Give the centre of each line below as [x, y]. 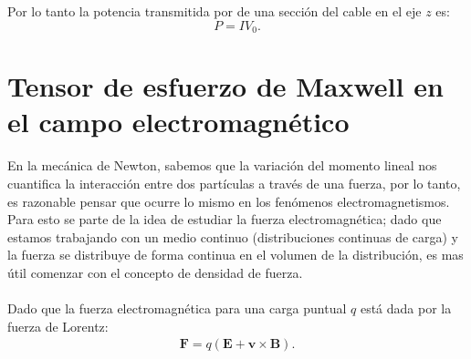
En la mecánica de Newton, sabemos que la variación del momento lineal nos [222, 165]
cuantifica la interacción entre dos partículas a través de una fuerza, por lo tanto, [234, 183]
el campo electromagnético [178, 122]
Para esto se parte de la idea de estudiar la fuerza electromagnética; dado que [225, 219]
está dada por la [406, 308]
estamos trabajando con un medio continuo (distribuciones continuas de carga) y [233, 236]
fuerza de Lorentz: [58, 326]
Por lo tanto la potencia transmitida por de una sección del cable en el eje [215, 11]
